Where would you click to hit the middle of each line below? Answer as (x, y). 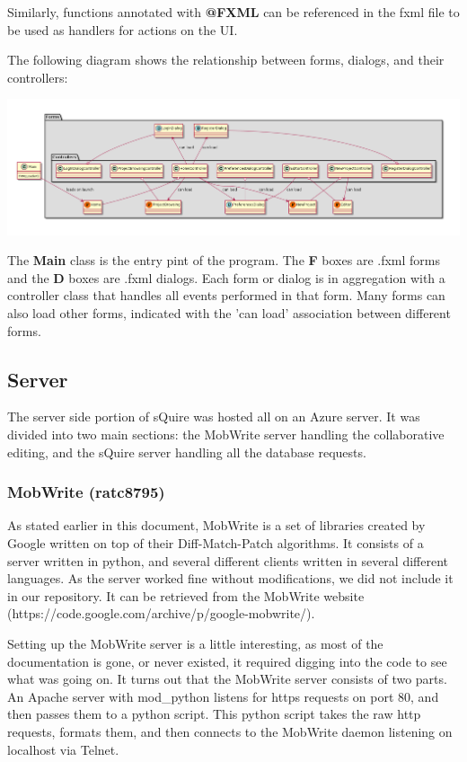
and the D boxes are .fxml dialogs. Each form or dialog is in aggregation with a (226, 277)
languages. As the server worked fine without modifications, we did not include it (230, 578)
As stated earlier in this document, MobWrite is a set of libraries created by (216, 525)
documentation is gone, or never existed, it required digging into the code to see (227, 661)
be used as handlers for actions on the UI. (123, 29)
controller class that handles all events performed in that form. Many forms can (226, 295)
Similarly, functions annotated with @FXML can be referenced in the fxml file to (233, 12)
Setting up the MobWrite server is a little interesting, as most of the (195, 643)
